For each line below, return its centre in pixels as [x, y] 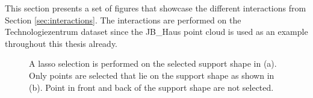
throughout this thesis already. [61, 43]
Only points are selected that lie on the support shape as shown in [152, 75]
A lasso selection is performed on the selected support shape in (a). [153, 63]
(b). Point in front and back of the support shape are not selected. [151, 87]
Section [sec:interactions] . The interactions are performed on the [123, 20]
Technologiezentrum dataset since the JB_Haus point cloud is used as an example [156, 32]
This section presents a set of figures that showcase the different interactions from [156, 8]
